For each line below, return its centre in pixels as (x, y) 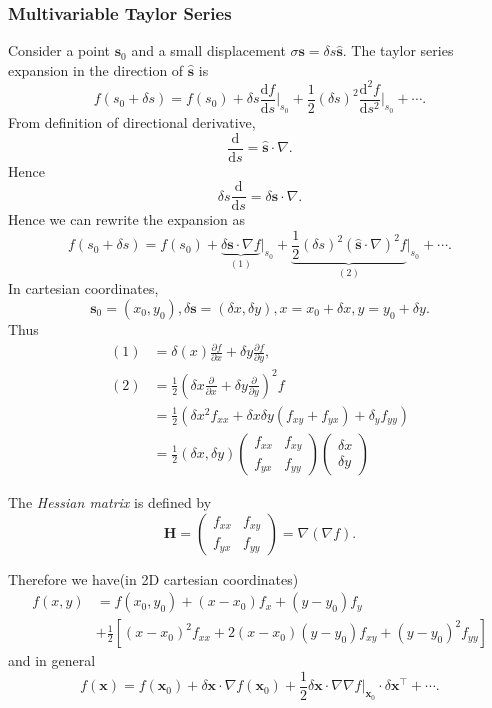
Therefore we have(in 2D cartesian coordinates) (153, 578)
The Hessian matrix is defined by (110, 502)
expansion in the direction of (96, 69)
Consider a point (59, 50)
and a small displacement (208, 50)
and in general (52, 660)
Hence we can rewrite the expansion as (127, 219)
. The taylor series (398, 50)
